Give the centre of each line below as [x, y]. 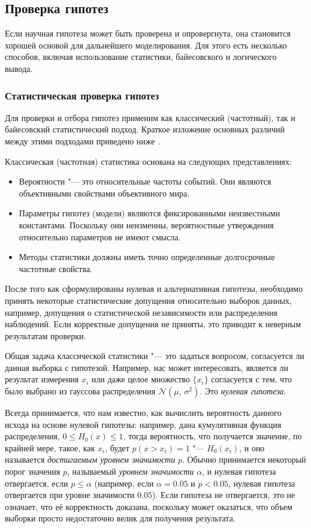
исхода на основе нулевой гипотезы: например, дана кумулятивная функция [143, 424]
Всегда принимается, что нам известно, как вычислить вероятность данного [143, 413]
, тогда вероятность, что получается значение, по [212, 436]
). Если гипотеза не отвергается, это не [224, 495]
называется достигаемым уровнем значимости [90, 459]
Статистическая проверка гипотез [82, 95]
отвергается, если [37, 483]
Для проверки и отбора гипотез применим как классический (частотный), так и [150, 117]
